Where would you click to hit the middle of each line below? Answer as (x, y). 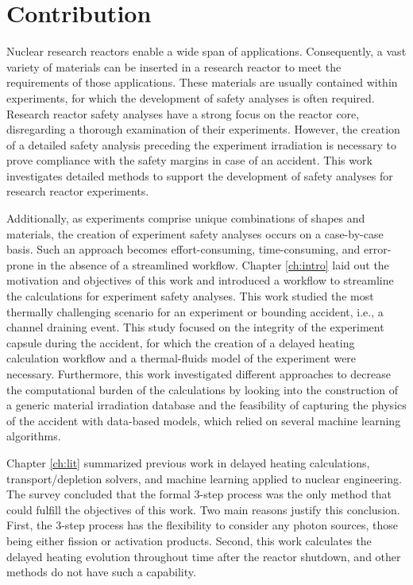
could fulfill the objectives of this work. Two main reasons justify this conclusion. (203, 509)
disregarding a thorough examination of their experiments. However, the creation (203, 129)
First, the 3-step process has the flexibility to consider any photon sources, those (202, 525)
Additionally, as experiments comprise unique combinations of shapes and (186, 218)
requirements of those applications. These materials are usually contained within (202, 82)
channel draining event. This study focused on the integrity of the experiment (195, 327)
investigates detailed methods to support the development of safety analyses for (200, 175)
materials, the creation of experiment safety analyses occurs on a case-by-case (195, 233)
